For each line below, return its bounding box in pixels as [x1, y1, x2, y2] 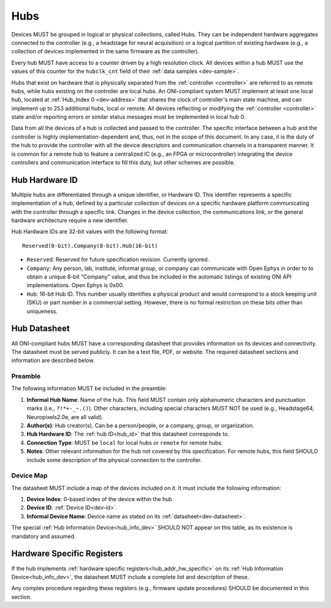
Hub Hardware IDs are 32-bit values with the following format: [11, 228, 169, 236]
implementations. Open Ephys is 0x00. [26, 282, 124, 289]
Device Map [11, 471, 48, 480]
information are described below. [11, 356, 95, 364]
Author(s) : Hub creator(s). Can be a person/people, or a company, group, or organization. [26, 422, 254, 429]
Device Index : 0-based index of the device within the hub [26, 496, 173, 503]
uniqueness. [26, 307, 58, 315]
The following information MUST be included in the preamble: [11, 385, 167, 392]
